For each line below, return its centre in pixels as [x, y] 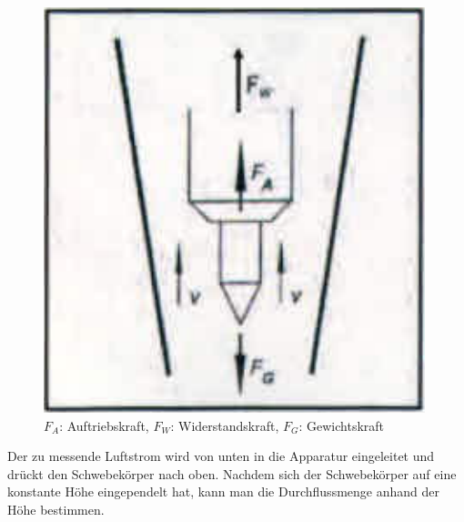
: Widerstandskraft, [225, 425]
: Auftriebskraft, [104, 425]
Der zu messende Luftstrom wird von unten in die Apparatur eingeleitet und [221, 456]
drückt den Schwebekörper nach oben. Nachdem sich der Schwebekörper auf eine [232, 473]
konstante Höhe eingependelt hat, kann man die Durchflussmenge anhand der [223, 491]
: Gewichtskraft [342, 425]
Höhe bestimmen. [56, 509]
